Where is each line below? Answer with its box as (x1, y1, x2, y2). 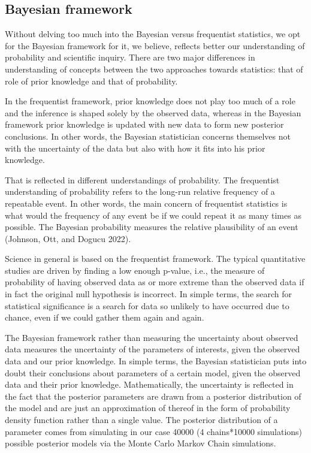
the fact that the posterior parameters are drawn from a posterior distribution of (5, 389, 301, 402)
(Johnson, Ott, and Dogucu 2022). (5, 232, 131, 244)
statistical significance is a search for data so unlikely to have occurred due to (5, 299, 289, 312)
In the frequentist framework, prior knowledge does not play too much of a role (5, 95, 295, 107)
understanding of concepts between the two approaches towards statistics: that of (5, 62, 303, 75)
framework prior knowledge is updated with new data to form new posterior (5, 118, 284, 131)
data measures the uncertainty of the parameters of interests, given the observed (5, 343, 300, 355)
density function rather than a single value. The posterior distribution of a (5, 413, 278, 426)
